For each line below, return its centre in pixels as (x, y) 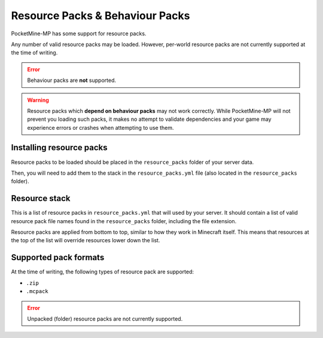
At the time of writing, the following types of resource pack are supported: (103, 272)
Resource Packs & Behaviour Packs (100, 16)
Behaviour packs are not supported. (72, 80)
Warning (38, 100)
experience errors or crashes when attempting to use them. (100, 127)
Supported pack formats (58, 258)
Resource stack (41, 198)
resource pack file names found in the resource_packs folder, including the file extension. (124, 221)
